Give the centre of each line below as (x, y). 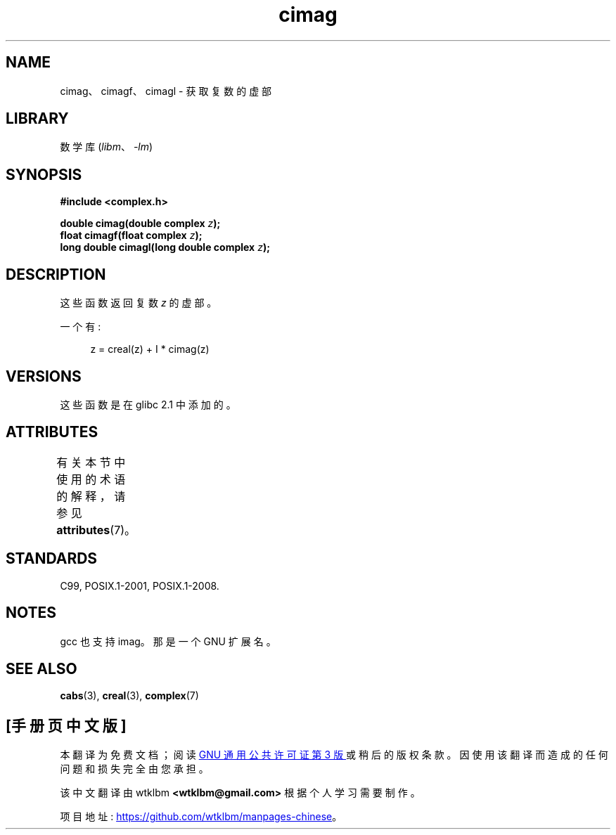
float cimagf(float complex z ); (131, 235)
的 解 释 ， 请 (91, 496)
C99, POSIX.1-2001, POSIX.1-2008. (140, 585)
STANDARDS (52, 559)
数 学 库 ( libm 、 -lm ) (107, 147)
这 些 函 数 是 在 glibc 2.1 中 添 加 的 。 (148, 404)
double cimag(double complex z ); (140, 224)
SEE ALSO (41, 668)
